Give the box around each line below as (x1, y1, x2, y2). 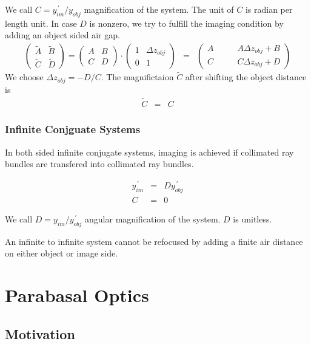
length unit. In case (5, 16, 77, 29)
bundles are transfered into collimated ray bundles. (5, 157, 194, 170)
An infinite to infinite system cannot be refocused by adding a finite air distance (5, 235, 303, 247)
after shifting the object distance (185, 71, 307, 83)
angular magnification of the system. (85, 212, 221, 225)
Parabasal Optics (5, 283, 149, 308)
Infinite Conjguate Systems (5, 122, 141, 137)
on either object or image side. (5, 247, 118, 260)
